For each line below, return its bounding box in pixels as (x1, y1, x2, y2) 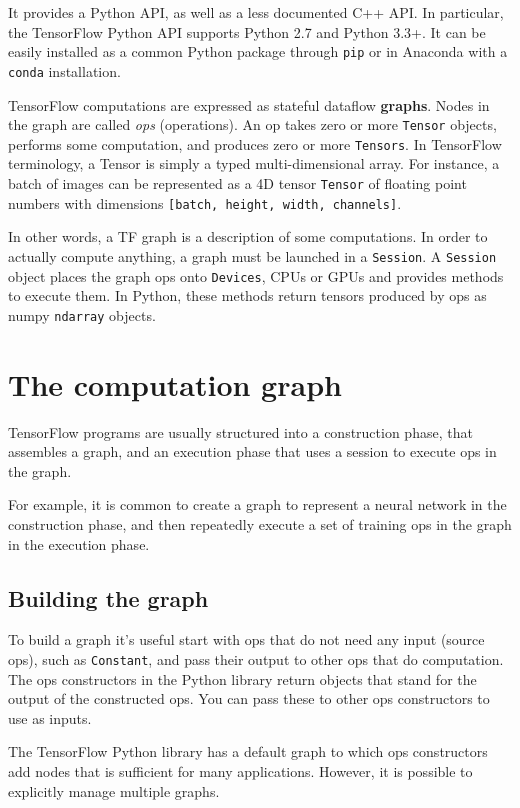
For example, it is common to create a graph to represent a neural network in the (8, 494, 507, 515)
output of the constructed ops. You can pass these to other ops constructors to (8, 688, 490, 709)
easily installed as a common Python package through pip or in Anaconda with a (8, 41, 508, 62)
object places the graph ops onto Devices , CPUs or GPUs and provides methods (8, 265, 504, 286)
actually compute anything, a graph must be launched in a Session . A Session (8, 245, 497, 266)
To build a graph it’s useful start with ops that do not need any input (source (8, 629, 485, 650)
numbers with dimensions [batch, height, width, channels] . (8, 192, 402, 213)
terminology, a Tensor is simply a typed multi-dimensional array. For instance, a (8, 153, 500, 174)
